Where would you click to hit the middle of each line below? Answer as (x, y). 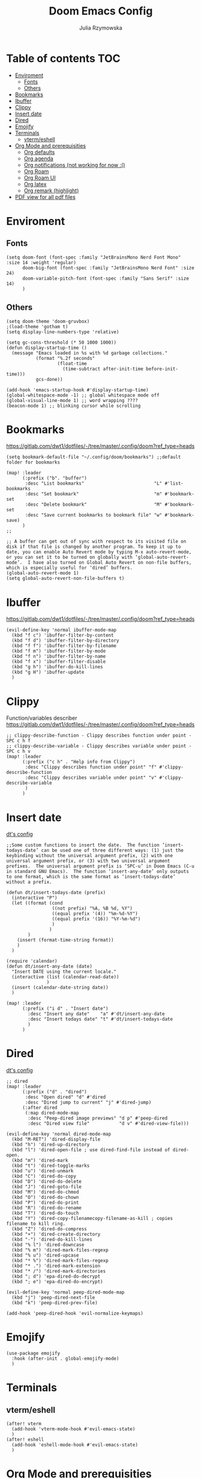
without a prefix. (29, 882)
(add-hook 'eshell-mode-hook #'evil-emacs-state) (75, 1445)
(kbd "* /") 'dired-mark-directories (59, 1271)
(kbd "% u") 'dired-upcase (45, 1256)
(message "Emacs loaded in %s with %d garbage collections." (90, 353)
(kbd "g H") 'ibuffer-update (48, 672)
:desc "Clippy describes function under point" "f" (91, 767)
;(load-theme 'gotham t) (37, 327)
